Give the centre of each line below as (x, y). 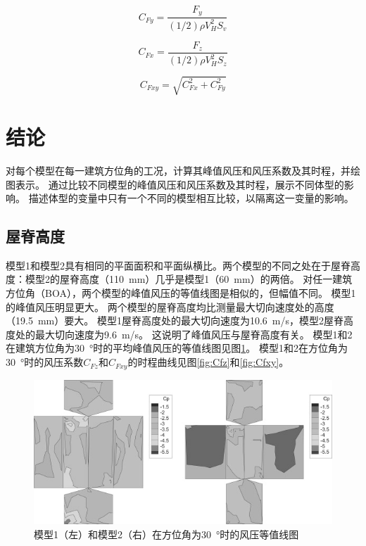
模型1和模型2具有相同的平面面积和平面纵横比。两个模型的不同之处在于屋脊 (178, 265)
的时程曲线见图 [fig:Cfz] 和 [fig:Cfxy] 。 (208, 362)
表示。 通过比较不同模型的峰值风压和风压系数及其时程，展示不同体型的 (179, 184)
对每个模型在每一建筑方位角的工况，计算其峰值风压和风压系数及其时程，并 (178, 170)
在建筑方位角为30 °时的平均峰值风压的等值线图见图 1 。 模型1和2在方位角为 (177, 348)
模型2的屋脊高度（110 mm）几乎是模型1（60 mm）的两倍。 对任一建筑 (189, 279)
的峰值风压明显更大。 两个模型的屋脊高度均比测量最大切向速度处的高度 (170, 306)
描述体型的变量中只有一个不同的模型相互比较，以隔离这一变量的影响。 (191, 198)
